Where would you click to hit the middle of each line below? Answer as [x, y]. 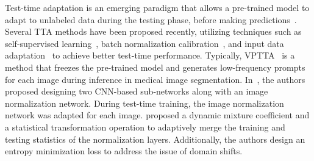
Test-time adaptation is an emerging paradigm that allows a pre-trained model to [157, 7]
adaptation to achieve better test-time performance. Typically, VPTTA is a [150, 55]
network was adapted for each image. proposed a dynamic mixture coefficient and [157, 115]
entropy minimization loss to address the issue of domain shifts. [124, 151]
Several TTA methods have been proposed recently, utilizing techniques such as [153, 31]
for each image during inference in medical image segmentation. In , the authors [155, 79]
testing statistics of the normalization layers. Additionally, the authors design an [155, 139]
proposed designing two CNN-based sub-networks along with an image [137, 91]
